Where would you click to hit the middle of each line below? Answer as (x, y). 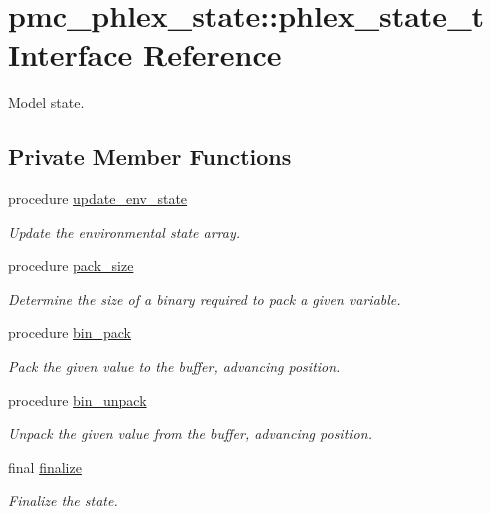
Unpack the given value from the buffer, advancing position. (190, 433)
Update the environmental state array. (124, 231)
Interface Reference (145, 54)
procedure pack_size (71, 265)
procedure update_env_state (98, 198)
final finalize (45, 466)
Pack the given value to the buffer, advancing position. (174, 366)
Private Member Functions (150, 156)
